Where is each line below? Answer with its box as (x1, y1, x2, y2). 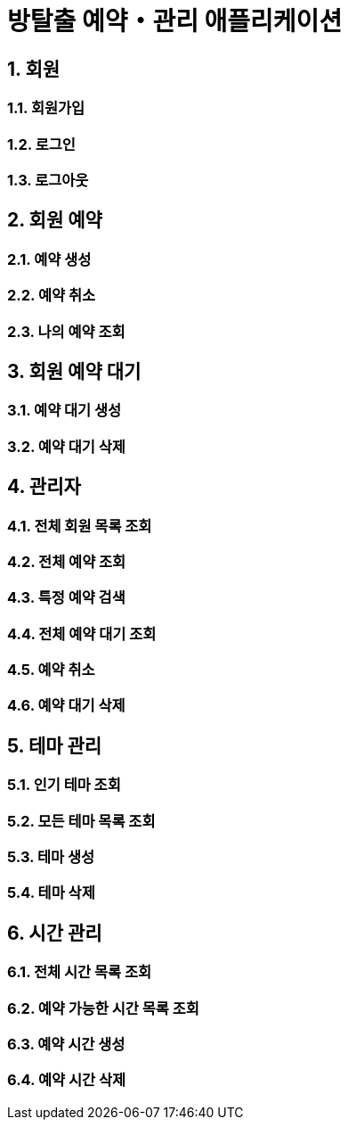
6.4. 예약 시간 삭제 (7, 1071, 125, 1090)
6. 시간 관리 (7, 921, 102, 944)
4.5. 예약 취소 (7, 661, 95, 679)
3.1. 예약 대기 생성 (7, 401, 122, 420)
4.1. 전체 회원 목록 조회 (7, 516, 152, 535)
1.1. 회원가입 (7, 99, 85, 118)
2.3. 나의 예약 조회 (7, 322, 125, 341)
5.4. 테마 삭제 (7, 884, 95, 902)
